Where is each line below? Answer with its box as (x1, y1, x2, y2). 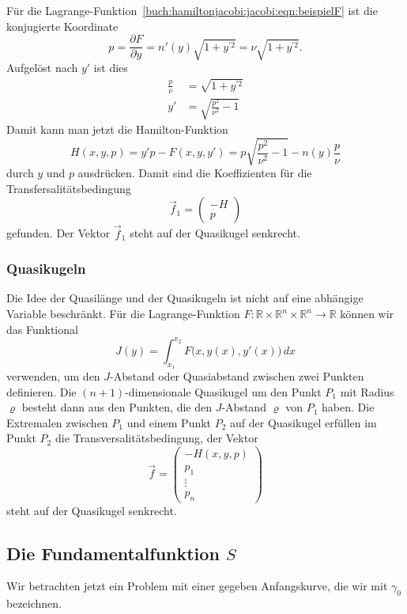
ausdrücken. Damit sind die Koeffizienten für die (77, 165, 312, 181)
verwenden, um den (6, 367, 100, 384)
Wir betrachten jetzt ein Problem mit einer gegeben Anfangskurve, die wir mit (6, 578, 388, 594)
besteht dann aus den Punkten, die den (21, 399, 212, 415)
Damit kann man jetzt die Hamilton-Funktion (6, 121, 228, 138)
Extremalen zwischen (6, 414, 108, 430)
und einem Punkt (126, 414, 212, 430)
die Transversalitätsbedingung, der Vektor (55, 430, 258, 446)
